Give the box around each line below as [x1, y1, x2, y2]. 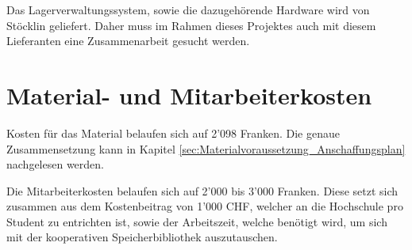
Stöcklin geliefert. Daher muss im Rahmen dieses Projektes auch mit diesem [6, 17, 376, 33]
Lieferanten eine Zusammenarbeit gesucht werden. [6, 32, 250, 49]
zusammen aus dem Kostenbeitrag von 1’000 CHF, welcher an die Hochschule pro [6, 198, 403, 214]
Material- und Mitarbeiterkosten [6, 78, 372, 111]
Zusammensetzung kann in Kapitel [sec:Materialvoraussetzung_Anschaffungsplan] [6, 140, 406, 157]
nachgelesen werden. [6, 156, 104, 172]
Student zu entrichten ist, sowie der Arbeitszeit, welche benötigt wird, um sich [6, 213, 387, 229]
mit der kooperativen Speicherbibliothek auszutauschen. [6, 229, 278, 245]
